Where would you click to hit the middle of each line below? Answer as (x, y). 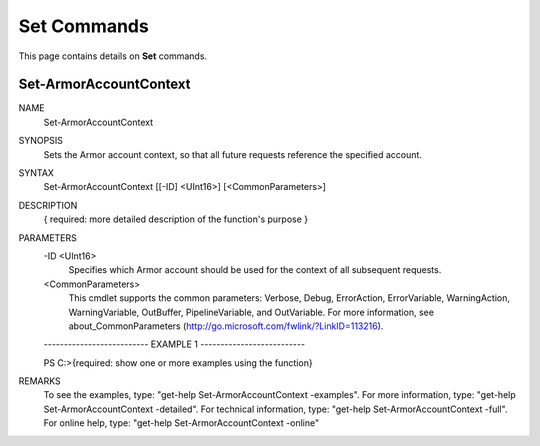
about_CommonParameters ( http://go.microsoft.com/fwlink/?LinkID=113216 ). (226, 326)
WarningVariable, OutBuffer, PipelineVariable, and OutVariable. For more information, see (251, 312)
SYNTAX (36, 173)
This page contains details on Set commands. (113, 56)
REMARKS (39, 381)
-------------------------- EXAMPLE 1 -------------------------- (174, 344)
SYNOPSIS (41, 141)
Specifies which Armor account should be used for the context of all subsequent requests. (255, 270)
